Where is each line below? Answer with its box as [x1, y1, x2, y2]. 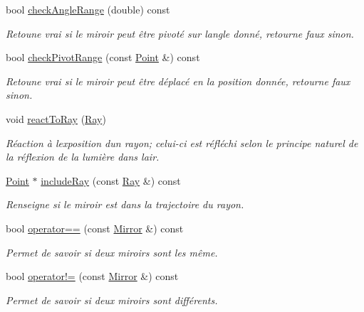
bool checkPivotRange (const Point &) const [6, 50, 200, 65]
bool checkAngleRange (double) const [6, 2, 170, 16]
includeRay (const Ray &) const [41, 173, 181, 188]
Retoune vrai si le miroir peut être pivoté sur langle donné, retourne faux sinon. [6, 26, 354, 41]
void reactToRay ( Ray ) [6, 111, 106, 126]
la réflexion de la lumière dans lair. [6, 149, 160, 164]
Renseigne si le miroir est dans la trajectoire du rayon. [6, 197, 244, 212]
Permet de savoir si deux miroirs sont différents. [6, 292, 218, 307]
